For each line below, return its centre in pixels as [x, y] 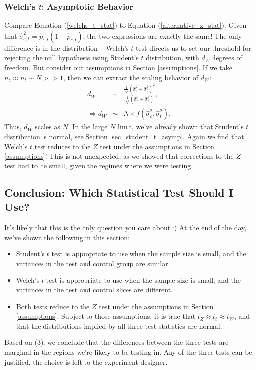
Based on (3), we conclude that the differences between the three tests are [117, 342]
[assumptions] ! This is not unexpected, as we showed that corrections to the [119, 156]
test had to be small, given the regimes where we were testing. [99, 165]
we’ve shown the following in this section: [67, 237]
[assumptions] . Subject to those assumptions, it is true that [106, 316]
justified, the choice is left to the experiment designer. [86, 361]
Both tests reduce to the [53, 306]
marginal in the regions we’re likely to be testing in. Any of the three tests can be [128, 351]
